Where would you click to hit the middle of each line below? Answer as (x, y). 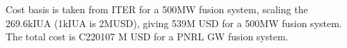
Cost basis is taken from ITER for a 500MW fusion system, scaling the (157, 9)
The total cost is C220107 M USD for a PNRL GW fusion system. (147, 37)
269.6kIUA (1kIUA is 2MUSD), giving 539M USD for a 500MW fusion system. (174, 23)
